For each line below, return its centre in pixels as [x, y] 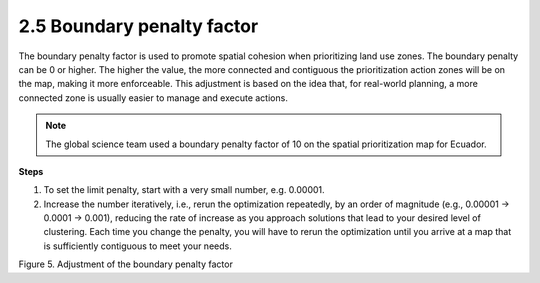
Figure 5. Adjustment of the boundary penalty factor [126, 264]
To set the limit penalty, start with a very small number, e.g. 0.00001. [184, 190]
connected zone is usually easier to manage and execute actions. [153, 97]
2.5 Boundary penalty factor [138, 26]
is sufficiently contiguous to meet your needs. [137, 246]
